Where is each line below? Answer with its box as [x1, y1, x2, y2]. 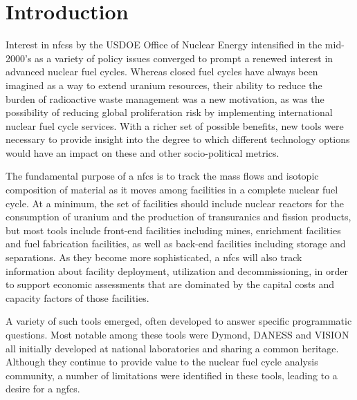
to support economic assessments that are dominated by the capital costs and [6, 277, 335, 292]
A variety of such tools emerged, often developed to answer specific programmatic [6, 314, 352, 328]
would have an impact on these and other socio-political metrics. [6, 145, 280, 160]
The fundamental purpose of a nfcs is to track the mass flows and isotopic [6, 169, 319, 183]
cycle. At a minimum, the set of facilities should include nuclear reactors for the [6, 196, 344, 210]
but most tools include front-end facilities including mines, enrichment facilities [6, 222, 341, 237]
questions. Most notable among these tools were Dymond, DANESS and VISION [6, 327, 349, 341]
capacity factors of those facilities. [6, 290, 149, 305]
